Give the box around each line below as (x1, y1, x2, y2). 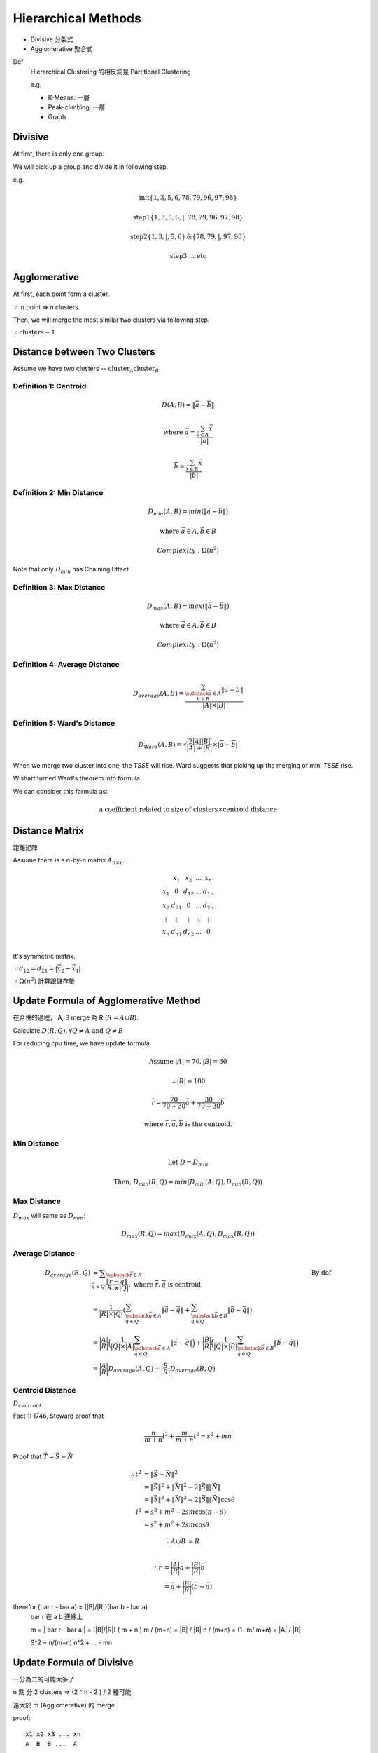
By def (311, 1269, 332, 1277)
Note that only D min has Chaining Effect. (13, 564, 131, 575)
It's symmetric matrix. (13, 952, 76, 961)
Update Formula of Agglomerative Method (13, 995, 201, 1007)
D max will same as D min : (13, 1211, 86, 1221)
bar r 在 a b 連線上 (30, 1613, 83, 1621)
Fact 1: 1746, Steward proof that (13, 1412, 104, 1420)
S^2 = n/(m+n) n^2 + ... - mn (30, 1638, 113, 1647)
